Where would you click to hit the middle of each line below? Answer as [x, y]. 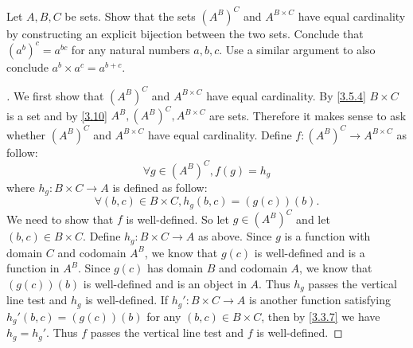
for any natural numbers [131, 49]
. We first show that [55, 95]
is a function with [327, 236]
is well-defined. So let [178, 219]
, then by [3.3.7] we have [321, 316]
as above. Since [235, 236]
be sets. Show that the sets [130, 16]
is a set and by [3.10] [57, 115]
